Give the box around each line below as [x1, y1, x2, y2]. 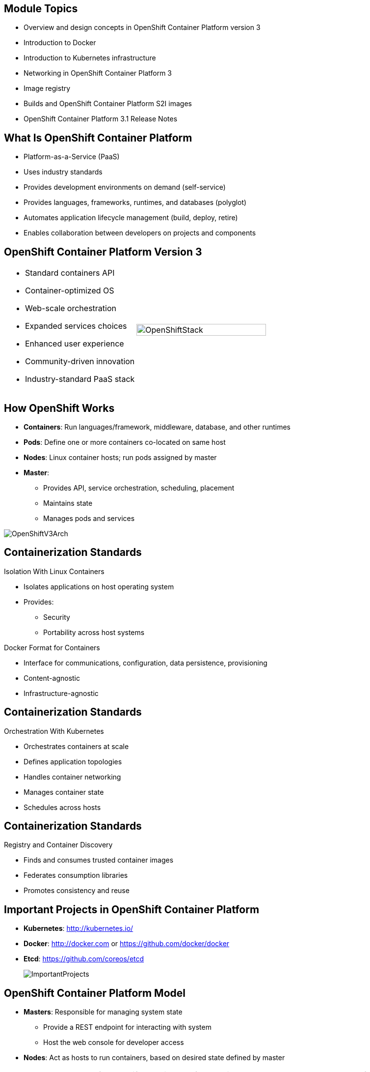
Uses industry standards [24, 168, 103, 176]
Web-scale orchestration [25, 303, 116, 314]
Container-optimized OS [25, 286, 114, 296]
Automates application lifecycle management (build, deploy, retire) [24, 213, 238, 222]
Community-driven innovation [25, 356, 135, 367]
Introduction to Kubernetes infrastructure [24, 54, 156, 62]
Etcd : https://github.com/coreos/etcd [24, 955, 144, 963]
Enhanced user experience [25, 339, 124, 349]
